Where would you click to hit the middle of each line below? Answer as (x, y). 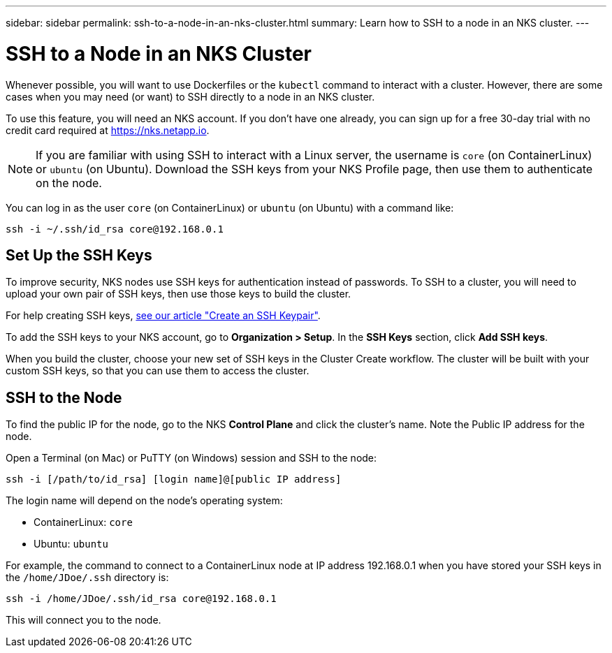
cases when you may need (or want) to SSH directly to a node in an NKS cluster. (190, 96)
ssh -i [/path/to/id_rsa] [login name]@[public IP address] (174, 479)
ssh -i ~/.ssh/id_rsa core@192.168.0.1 (115, 229)
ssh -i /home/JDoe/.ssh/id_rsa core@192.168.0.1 (141, 599)
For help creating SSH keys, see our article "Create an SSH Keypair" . (163, 316)
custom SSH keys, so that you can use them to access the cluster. (158, 371)
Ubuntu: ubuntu (71, 544)
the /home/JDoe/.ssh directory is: (87, 578)
